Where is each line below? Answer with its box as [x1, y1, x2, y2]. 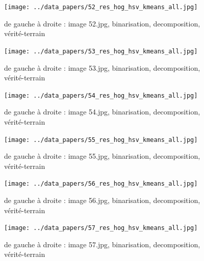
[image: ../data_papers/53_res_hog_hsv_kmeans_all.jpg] [4, 47, 198, 55]
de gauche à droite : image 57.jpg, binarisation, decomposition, [4, 239, 200, 249]
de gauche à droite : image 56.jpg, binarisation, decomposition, [4, 195, 200, 206]
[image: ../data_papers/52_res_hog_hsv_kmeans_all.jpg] [4, 4, 198, 11]
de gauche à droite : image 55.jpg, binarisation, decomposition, [4, 151, 200, 161]
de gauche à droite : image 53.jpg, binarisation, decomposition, [4, 62, 200, 73]
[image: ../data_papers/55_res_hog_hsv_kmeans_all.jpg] [4, 136, 198, 143]
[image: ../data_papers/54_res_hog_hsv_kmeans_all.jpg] [4, 92, 198, 99]
